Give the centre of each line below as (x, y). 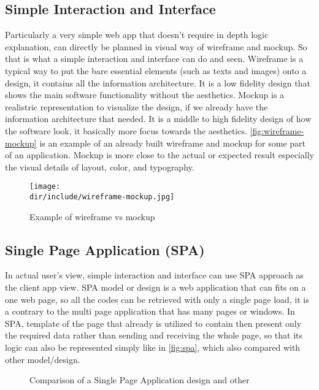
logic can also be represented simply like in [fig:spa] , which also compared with (153, 347)
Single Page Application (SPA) (105, 249)
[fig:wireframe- (277, 130)
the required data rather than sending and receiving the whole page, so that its (154, 335)
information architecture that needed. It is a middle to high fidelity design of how (158, 119)
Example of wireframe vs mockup (92, 216)
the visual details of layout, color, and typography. (100, 166)
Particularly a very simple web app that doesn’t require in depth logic (137, 35)
